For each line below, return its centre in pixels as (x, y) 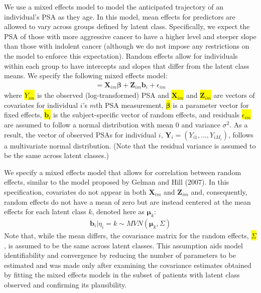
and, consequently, (219, 191)
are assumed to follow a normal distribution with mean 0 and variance (112, 125)
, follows (241, 134)
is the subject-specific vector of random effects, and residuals (146, 115)
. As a (239, 125)
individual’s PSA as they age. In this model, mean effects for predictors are (120, 16)
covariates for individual (41, 105)
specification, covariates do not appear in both (75, 191)
